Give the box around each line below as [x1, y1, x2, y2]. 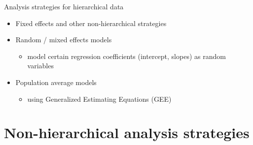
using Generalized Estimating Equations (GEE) [27, 93, 172, 104]
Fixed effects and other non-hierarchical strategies [15, 18, 167, 28]
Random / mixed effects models [15, 34, 112, 45]
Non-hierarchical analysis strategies [4, 122, 250, 143]
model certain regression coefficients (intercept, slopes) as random [27, 51, 226, 61]
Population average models [15, 77, 97, 87]
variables [27, 60, 54, 71]
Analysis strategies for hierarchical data [4, 1, 124, 11]
